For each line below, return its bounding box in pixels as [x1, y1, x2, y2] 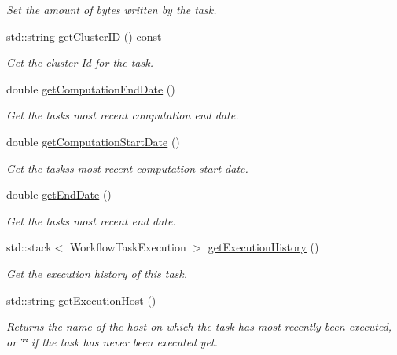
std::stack [6, 239, 52, 255]
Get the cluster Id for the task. [6, 54, 153, 71]
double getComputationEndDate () [6, 80, 175, 97]
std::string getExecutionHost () [6, 291, 156, 308]
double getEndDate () [6, 186, 112, 203]
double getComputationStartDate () [6, 133, 180, 149]
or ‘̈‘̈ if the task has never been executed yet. [6, 333, 218, 350]
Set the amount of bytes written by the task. [6, 2, 217, 17]
